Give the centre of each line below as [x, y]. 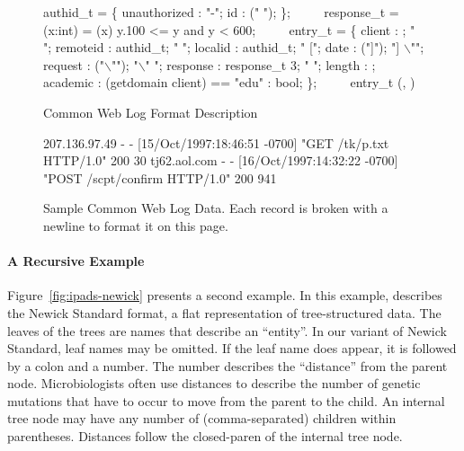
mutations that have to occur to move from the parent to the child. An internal [226, 400]
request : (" [74, 64]
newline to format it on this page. [136, 225]
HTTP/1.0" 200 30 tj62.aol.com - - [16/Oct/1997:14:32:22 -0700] [221, 160]
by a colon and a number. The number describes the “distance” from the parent [228, 365]
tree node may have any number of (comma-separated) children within [202, 418]
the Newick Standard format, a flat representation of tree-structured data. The [224, 312]
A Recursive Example [76, 261]
